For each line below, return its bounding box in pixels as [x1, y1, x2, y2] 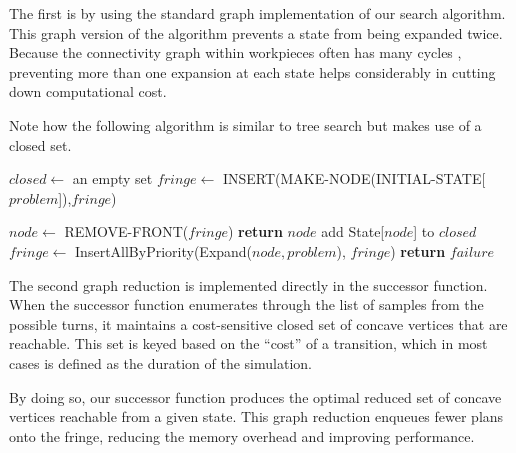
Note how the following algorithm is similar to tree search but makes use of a [9, 114, 482, 135]
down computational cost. [9, 81, 167, 102]
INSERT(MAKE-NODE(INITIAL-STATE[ [222, 168, 486, 189]
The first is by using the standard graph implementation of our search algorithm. [9, 3, 506, 23]
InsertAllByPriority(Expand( [75, 240, 253, 261]
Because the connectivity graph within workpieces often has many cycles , [9, 42, 462, 63]
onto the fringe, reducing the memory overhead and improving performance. [9, 425, 475, 446]
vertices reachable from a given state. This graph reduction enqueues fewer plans [9, 406, 504, 427]
